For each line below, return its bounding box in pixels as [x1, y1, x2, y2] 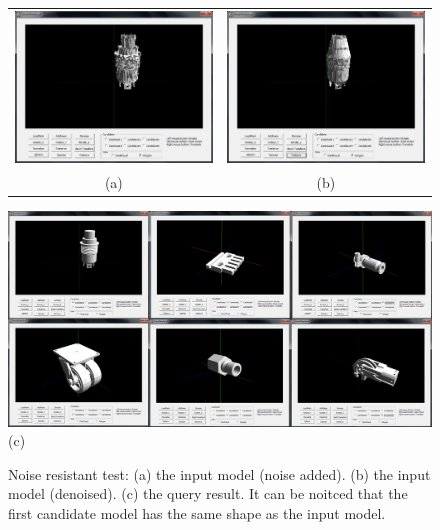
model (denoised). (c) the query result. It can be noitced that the [8, 483, 408, 504]
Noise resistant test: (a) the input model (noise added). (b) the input [8, 463, 431, 484]
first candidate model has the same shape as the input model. [8, 502, 386, 523]
